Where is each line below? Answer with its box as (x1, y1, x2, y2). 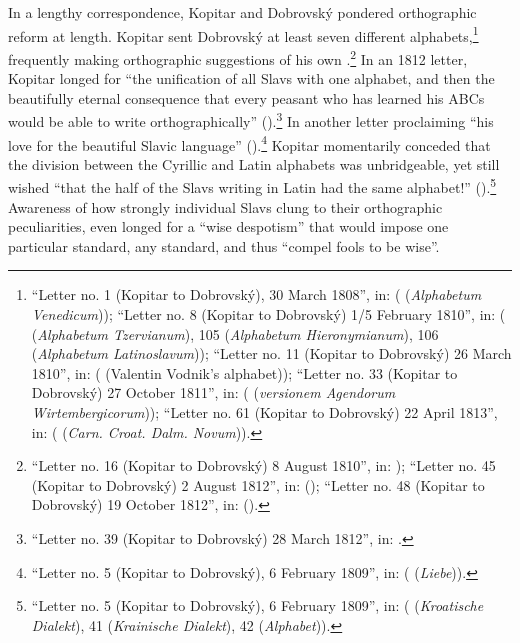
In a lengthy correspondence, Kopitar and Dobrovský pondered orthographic (8, 2, 477, 22)
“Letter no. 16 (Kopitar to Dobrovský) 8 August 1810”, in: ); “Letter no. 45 (31, 455, 496, 476)
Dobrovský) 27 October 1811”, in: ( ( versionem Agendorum (31, 382, 396, 403)
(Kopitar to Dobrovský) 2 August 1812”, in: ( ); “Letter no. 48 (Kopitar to (31, 474, 485, 495)
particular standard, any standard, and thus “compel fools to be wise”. (8, 235, 440, 256)
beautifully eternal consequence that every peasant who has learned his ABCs (8, 87, 485, 108)
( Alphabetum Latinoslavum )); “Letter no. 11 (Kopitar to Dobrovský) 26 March (31, 343, 512, 364)
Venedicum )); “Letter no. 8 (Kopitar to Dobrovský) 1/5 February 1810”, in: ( (31, 304, 506, 324)
